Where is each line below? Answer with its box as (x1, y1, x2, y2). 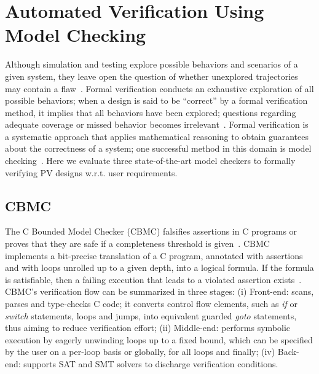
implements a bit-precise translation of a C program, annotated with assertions (5, 249, 303, 262)
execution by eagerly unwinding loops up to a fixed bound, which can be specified (5, 333, 313, 346)
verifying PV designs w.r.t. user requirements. (5, 166, 178, 179)
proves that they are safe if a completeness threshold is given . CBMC (5, 237, 270, 250)
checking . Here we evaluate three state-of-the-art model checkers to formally (5, 154, 296, 167)
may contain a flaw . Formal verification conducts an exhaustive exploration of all (5, 82, 314, 95)
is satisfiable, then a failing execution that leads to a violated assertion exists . (5, 273, 302, 286)
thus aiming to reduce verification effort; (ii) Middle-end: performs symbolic (5, 321, 291, 334)
